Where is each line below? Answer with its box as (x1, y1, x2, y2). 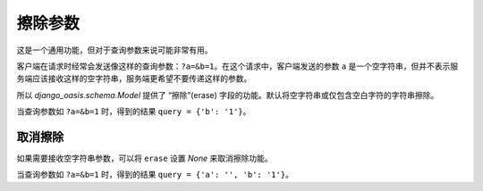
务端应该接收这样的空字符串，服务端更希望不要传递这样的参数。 (16, 73, 252, 84)
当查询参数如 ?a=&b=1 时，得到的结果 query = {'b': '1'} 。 (16, 106, 251, 117)
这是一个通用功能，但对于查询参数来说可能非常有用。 (16, 45, 213, 55)
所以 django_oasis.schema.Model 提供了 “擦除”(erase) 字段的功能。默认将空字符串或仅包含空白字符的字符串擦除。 (16, 89, 439, 100)
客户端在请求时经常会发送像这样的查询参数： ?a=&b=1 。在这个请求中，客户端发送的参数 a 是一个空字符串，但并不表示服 (16, 61, 459, 71)
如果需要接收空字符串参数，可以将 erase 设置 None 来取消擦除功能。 (16, 153, 273, 164)
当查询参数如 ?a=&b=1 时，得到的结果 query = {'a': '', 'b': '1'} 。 (16, 170, 294, 180)
